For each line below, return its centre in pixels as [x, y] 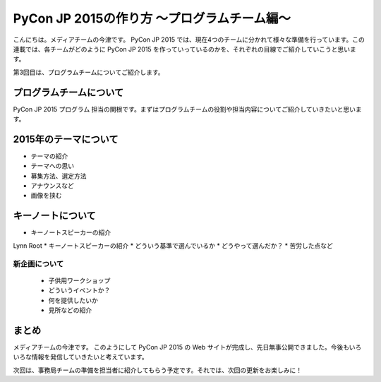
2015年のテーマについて [66, 139]
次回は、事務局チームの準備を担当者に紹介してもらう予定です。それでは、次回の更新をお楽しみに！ [158, 370]
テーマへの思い [52, 166]
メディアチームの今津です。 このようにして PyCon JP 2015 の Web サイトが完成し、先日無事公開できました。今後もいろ [187, 347]
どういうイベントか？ [79, 290]
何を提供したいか [73, 300]
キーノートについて [55, 216]
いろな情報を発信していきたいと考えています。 [80, 357]
